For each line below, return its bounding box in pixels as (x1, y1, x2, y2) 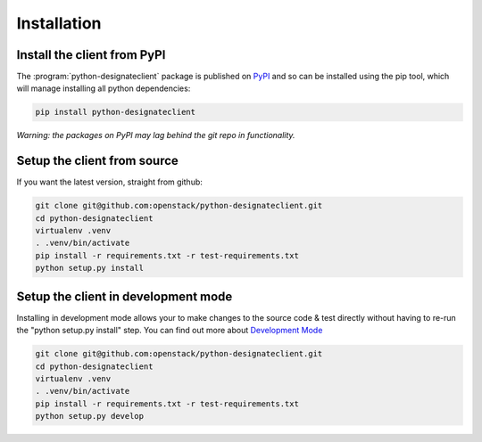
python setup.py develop (35, 411, 145, 422)
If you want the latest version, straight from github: (16, 176, 203, 187)
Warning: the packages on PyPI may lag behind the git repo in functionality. (16, 130, 295, 141)
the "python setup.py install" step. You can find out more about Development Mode (16, 325, 323, 336)
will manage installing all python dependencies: (16, 83, 191, 94)
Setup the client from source (16, 153, 179, 168)
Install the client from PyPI (16, 47, 166, 62)
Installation (16, 13, 102, 33)
